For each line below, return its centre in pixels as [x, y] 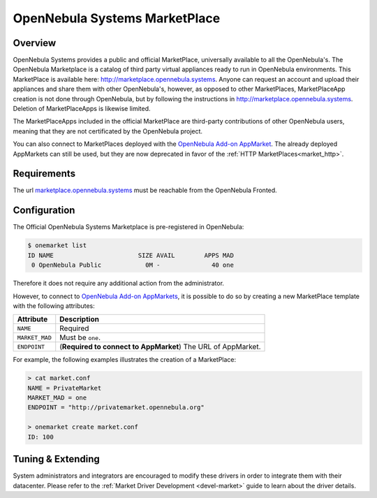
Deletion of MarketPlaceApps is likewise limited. [82, 109]
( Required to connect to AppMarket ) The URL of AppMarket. [160, 347]
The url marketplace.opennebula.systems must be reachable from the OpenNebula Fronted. [145, 190]
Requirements [44, 174]
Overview [35, 43]
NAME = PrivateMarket [65, 388]
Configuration [44, 211]
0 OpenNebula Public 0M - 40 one [133, 265]
